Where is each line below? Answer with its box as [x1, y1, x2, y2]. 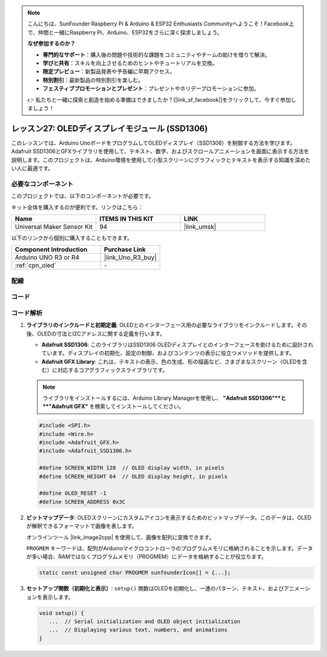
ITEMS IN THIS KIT [99, 214, 154, 223]
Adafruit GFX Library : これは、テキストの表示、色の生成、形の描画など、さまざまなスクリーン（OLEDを [41, 358, 302, 365]
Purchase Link [104, 245, 147, 254]
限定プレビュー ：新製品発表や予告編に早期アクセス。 [42, 68, 176, 75]
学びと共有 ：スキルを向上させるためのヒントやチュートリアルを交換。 [42, 59, 218, 67]
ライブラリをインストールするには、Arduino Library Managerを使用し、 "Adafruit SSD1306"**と [42, 394, 286, 401]
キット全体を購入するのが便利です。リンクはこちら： [11, 203, 144, 211]
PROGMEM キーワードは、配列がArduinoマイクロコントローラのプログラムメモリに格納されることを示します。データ [26, 544, 313, 552]
